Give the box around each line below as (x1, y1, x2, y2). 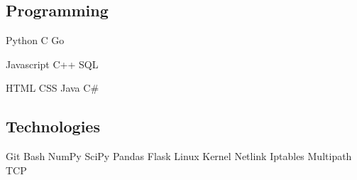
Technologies (6, 115, 100, 137)
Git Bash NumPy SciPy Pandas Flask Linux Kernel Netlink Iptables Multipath (6, 149, 352, 164)
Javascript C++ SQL (6, 56, 99, 71)
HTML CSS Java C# (6, 80, 99, 95)
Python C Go (6, 33, 65, 48)
